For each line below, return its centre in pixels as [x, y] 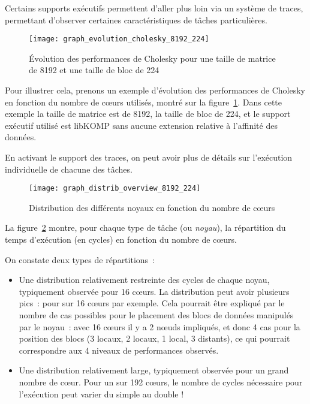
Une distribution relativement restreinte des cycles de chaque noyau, [144, 280]
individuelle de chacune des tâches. [69, 169]
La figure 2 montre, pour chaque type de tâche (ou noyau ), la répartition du [145, 227]
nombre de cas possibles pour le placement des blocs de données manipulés [156, 315]
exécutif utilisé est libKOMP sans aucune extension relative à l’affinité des [141, 125]
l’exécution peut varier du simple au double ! [101, 394]
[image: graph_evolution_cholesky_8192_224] [119, 39]
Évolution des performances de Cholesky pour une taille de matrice [152, 58]
